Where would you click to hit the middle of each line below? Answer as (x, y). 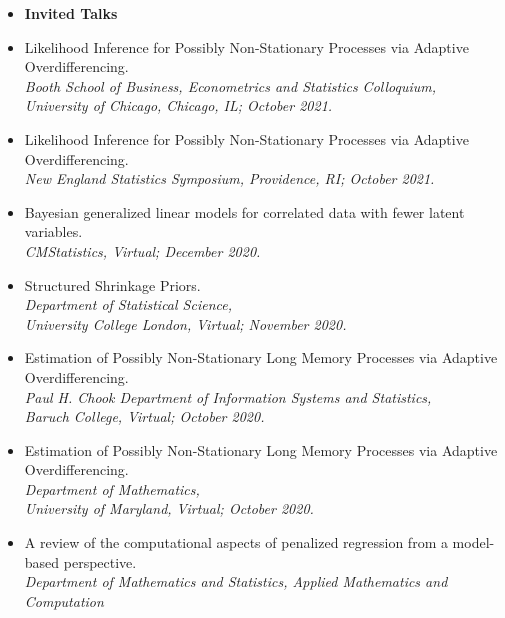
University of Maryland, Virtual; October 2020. (169, 508)
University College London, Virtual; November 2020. (185, 323)
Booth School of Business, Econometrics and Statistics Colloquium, (230, 85)
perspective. (100, 561)
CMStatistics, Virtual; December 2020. (142, 250)
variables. (53, 231)
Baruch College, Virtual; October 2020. (144, 416)
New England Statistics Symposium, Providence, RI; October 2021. (229, 178)
